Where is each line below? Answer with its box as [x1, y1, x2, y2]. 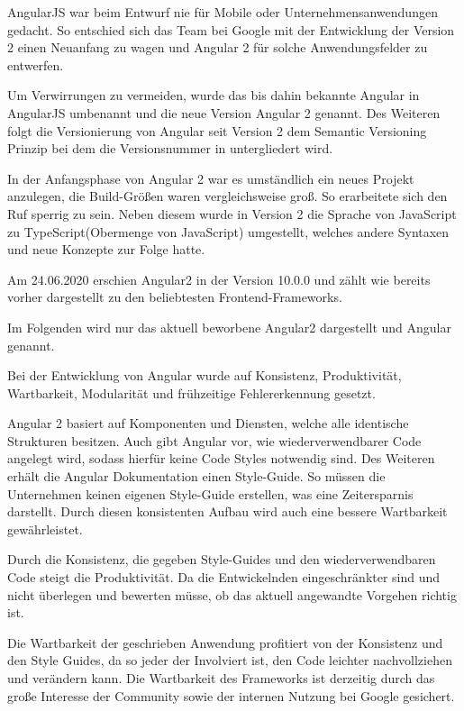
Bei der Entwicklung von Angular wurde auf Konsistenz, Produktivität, [7, 366, 402, 385]
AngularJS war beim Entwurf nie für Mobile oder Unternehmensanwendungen [7, 3, 438, 21]
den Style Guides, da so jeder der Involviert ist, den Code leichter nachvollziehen [7, 651, 452, 670]
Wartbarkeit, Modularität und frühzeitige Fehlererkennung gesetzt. [7, 383, 376, 402]
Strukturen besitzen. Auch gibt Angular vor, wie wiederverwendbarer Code [7, 431, 422, 450]
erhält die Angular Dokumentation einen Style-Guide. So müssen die [7, 467, 386, 486]
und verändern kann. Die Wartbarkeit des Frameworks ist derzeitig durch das [7, 669, 435, 687]
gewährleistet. [7, 519, 83, 538]
